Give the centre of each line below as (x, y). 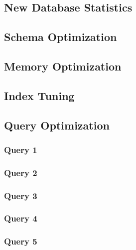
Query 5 (21, 241)
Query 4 (21, 218)
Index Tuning (39, 95)
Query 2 (21, 172)
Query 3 (21, 195)
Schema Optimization (61, 37)
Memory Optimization (63, 66)
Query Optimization (57, 125)
